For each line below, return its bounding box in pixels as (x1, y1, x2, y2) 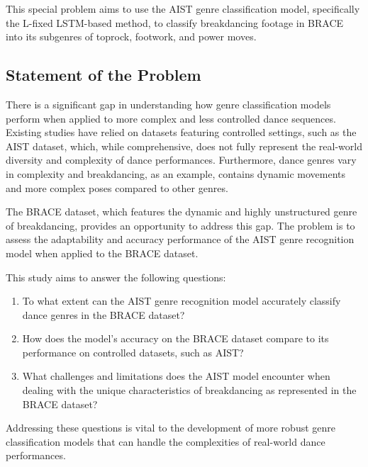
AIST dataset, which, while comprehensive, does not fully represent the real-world (6, 138, 362, 153)
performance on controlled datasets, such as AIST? (22, 344, 244, 359)
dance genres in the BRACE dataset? (22, 307, 185, 322)
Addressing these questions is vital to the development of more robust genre (6, 420, 335, 435)
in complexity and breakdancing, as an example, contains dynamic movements (6, 166, 345, 181)
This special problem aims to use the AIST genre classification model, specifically (6, 1, 360, 16)
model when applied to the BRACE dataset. (6, 245, 199, 260)
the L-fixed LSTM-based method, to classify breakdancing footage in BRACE (6, 15, 344, 30)
